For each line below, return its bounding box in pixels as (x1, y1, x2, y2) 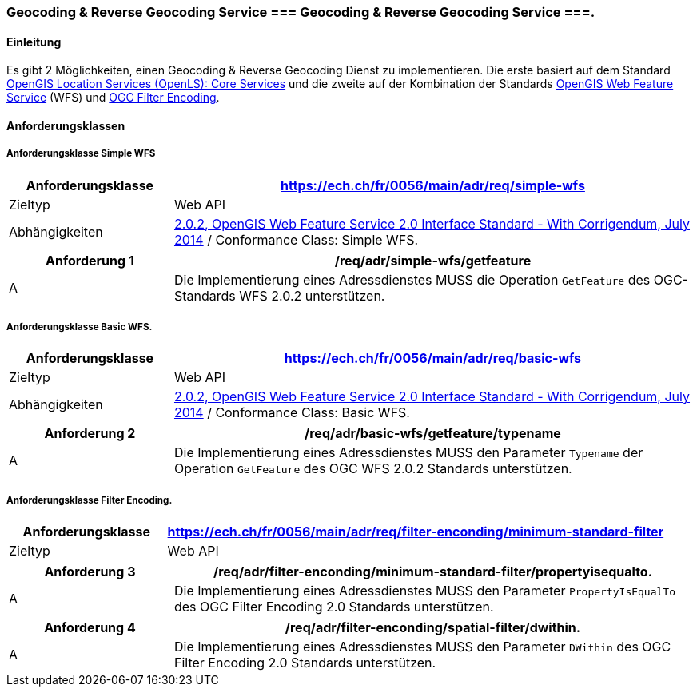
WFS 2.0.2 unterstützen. (239, 287, 385, 304)
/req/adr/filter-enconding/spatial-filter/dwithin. (285, 619, 581, 636)
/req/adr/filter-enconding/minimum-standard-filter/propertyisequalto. (213, 564, 653, 580)
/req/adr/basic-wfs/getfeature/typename (305, 425, 561, 442)
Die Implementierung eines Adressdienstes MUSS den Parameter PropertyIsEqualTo (173, 583, 676, 599)
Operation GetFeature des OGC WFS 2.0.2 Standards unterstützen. (173, 460, 572, 477)
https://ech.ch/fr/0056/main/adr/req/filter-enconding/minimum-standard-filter (167, 524, 664, 540)
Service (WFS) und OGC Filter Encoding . (6, 90, 220, 105)
